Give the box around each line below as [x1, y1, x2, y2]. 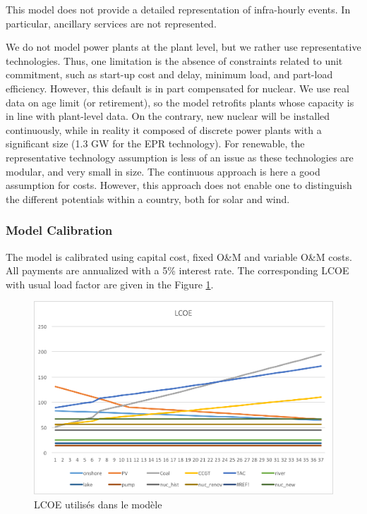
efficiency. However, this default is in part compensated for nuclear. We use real [6, 80, 349, 95]
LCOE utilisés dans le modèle [34, 496, 162, 511]
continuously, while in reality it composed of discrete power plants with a [6, 122, 322, 137]
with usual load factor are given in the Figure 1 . [6, 276, 214, 291]
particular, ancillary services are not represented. [6, 16, 217, 30]
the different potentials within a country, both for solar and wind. [6, 191, 290, 206]
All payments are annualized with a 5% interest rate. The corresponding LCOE [6, 263, 349, 278]
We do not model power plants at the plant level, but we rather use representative [6, 39, 361, 54]
